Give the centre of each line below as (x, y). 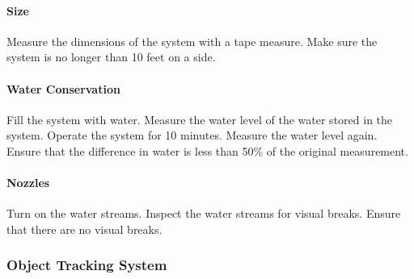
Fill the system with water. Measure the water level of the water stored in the (200, 119)
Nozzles (28, 183)
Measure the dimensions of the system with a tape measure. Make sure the (192, 41)
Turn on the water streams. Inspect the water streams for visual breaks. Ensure (204, 213)
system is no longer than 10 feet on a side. (111, 57)
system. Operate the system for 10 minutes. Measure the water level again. (192, 135)
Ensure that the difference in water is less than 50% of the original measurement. (207, 150)
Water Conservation (63, 88)
